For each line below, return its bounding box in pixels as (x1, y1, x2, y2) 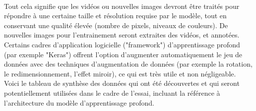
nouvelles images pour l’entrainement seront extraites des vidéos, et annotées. (4, 30, 240, 40)
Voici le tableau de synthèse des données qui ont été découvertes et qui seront (4, 78, 240, 88)
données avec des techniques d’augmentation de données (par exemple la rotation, (4, 59, 253, 69)
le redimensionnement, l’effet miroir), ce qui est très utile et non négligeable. (4, 68, 236, 78)
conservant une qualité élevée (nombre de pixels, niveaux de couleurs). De (4, 20, 228, 30)
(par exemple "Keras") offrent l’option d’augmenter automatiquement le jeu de (4, 49, 243, 59)
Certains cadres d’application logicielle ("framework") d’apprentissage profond (4, 39, 240, 49)
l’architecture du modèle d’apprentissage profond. (4, 97, 154, 108)
